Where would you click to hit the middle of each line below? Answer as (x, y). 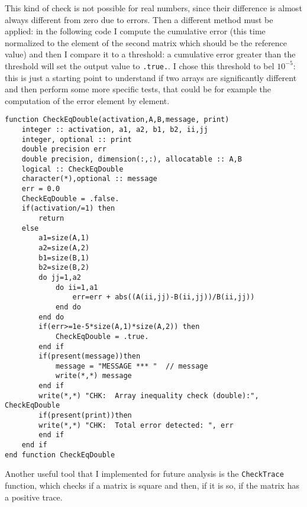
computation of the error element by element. (87, 100)
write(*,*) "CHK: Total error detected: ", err (136, 425)
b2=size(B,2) (64, 268)
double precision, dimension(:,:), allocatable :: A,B (132, 159)
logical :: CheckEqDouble (72, 169)
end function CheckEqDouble (60, 455)
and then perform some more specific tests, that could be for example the (138, 89)
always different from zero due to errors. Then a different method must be (139, 19)
